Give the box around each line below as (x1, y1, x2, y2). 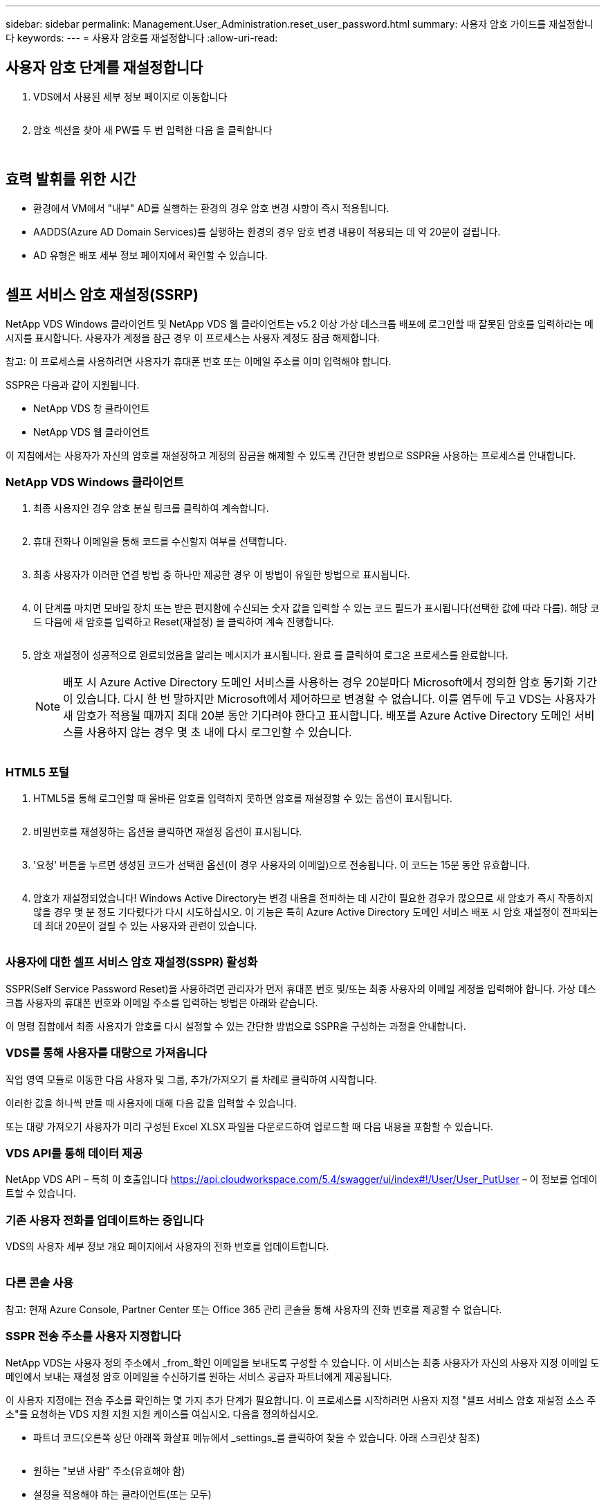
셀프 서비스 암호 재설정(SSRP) (6, 286, 199, 304)
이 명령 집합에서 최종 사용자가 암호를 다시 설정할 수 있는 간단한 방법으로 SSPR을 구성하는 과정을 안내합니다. (6, 1019, 466, 1032)
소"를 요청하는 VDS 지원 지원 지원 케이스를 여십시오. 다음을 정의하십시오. (6, 1407, 319, 1420)
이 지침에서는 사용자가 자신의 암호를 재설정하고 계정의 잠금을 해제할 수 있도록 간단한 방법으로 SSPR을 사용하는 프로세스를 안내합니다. (6, 449, 576, 461)
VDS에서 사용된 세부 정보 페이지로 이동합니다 (33, 90, 228, 103)
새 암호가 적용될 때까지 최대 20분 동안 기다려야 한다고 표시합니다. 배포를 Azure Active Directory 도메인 (63, 709, 571, 723)
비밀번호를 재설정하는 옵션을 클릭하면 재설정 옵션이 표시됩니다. (33, 826, 302, 838)
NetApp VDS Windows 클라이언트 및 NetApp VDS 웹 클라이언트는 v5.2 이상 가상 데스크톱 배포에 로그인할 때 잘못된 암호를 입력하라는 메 (6, 317, 594, 330)
